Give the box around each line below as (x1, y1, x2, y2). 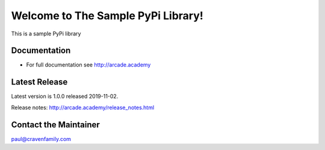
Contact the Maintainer (11, 119, 101, 130)
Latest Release (11, 77, 68, 87)
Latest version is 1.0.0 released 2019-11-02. (11, 93, 119, 100)
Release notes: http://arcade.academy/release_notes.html (11, 104, 155, 111)
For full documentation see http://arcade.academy (26, 61, 151, 68)
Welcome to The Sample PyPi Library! (11, 9, 204, 22)
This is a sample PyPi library (11, 30, 81, 37)
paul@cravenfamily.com (11, 135, 72, 142)
